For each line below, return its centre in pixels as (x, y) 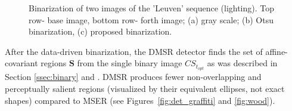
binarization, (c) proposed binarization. (100, 31)
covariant (21, 63)
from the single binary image (130, 63)
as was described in (242, 63)
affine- (277, 51)
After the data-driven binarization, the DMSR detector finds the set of (134, 51)
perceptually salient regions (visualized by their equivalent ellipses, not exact (145, 89)
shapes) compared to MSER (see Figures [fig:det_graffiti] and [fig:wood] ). (140, 100)
